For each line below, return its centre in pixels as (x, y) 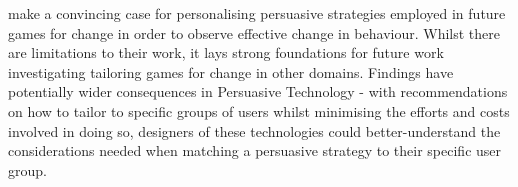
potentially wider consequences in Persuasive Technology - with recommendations (258, 91)
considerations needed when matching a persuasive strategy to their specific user (255, 150)
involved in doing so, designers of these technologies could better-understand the (254, 130)
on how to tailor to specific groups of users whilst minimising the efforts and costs (259, 110)
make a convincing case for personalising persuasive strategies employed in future (257, 13)
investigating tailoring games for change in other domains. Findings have (231, 71)
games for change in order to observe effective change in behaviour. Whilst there (254, 32)
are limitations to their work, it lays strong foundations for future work (226, 52)
